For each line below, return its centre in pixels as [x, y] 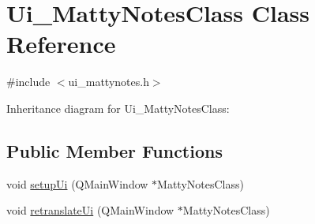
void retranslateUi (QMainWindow [90, 210]
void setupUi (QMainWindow [77, 183]
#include [28, 82]
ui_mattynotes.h [109, 82]
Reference [61, 44]
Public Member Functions [114, 150]
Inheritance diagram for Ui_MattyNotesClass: [118, 108]
